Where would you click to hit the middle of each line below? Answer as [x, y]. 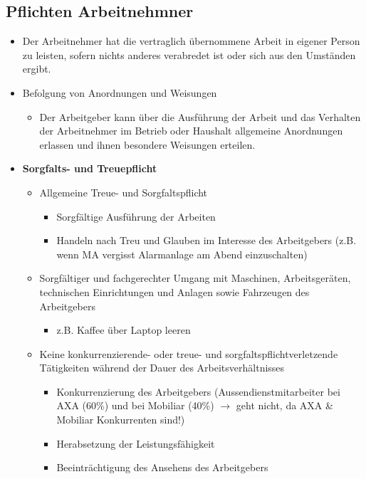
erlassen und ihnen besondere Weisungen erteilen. [147, 144]
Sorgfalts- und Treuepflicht [90, 168]
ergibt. [37, 69]
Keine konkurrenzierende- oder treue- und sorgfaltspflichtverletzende [189, 353]
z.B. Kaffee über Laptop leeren [124, 330]
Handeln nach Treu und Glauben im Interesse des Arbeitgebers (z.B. [206, 240]
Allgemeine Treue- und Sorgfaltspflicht [124, 192]
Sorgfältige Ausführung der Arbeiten [136, 216]
